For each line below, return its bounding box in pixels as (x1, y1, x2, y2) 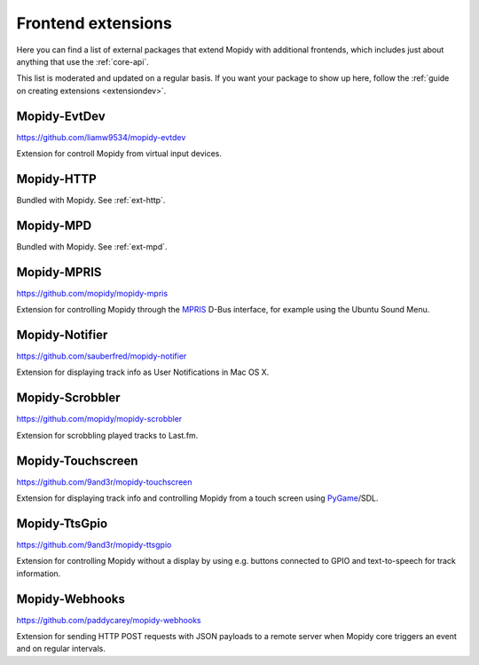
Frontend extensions (16, 13, 172, 33)
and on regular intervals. (16, 644, 106, 654)
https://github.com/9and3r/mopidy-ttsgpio (16, 539, 172, 550)
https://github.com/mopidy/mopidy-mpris (16, 288, 169, 298)
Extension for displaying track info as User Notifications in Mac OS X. (16, 367, 270, 377)
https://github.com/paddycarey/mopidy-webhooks (16, 614, 201, 625)
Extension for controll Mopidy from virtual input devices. (16, 148, 222, 159)
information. (16, 568, 61, 579)
